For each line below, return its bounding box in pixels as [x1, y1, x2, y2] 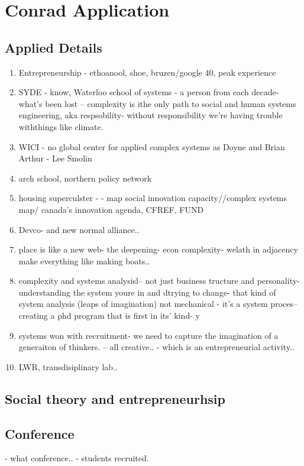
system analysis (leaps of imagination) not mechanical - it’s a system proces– [18, 297, 298, 310]
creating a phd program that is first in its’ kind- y [18, 309, 200, 322]
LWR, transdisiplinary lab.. [18, 360, 118, 373]
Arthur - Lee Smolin [18, 152, 92, 164]
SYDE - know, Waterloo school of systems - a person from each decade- [18, 86, 279, 98]
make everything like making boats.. [18, 254, 150, 267]
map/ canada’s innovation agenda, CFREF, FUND [18, 203, 204, 215]
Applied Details [5, 38, 102, 56]
